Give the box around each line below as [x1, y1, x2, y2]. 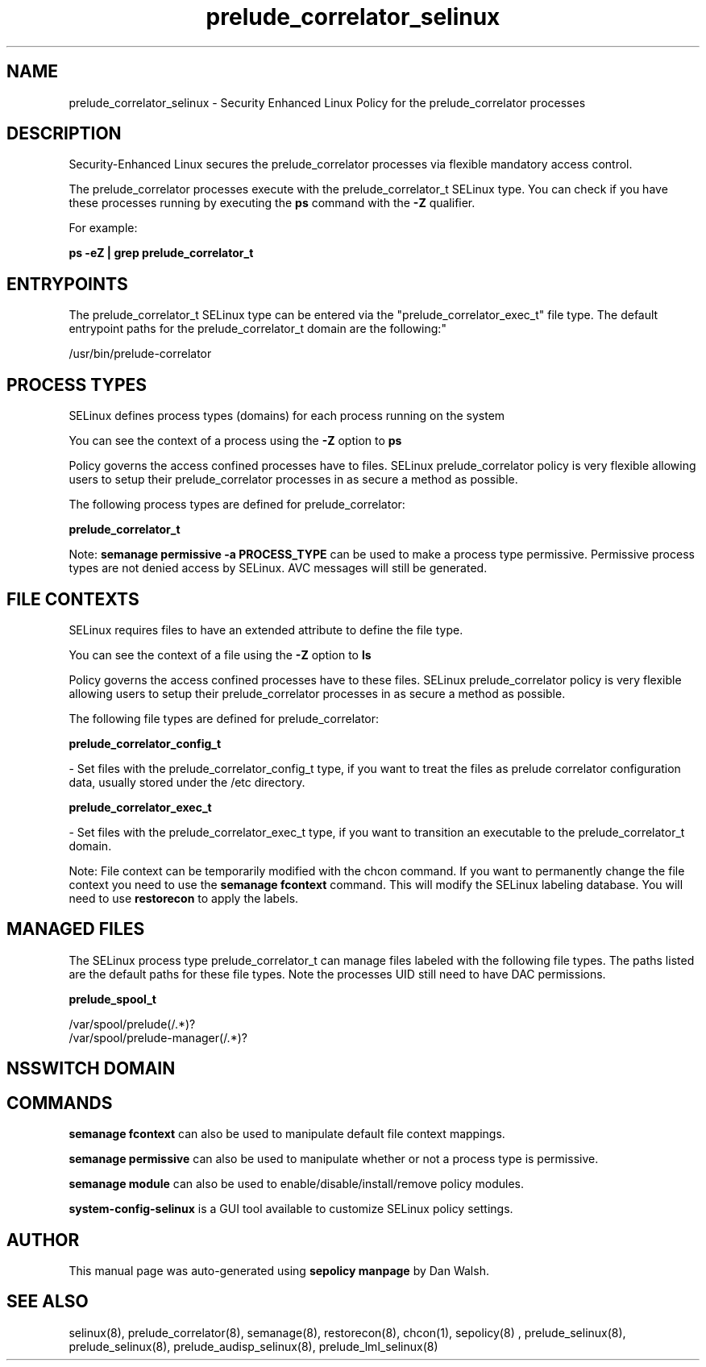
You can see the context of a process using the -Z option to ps [69, 434, 402, 448]
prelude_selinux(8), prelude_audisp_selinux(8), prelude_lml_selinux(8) [69, 1339, 438, 1353]
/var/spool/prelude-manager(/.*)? [69, 1030, 247, 1045]
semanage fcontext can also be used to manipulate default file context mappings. [69, 1127, 505, 1141]
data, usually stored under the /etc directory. [69, 775, 305, 789]
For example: [69, 221, 138, 235]
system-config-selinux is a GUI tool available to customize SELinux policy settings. [69, 1202, 513, 1216]
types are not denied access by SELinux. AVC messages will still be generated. [69, 561, 488, 575]
